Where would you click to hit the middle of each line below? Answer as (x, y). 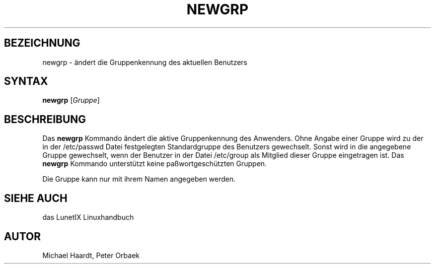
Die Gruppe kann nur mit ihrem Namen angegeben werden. (139, 179)
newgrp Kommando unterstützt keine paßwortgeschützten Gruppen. (155, 164)
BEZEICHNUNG (42, 43)
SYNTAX (26, 81)
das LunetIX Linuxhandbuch (88, 217)
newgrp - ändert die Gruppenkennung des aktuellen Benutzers (145, 62)
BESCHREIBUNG (45, 119)
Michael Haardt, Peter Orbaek (91, 255)
